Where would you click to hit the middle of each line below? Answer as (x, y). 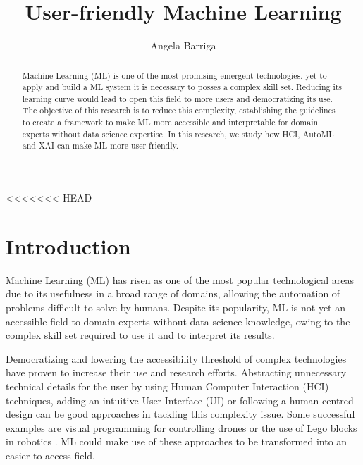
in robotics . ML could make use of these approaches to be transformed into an (177, 441)
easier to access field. (51, 455)
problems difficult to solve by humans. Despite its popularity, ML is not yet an (176, 308)
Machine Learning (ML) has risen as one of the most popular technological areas (180, 279)
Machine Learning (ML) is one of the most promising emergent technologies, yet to (174, 75)
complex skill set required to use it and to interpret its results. (140, 335)
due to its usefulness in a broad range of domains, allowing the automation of (173, 293)
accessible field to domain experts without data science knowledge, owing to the (178, 321)
